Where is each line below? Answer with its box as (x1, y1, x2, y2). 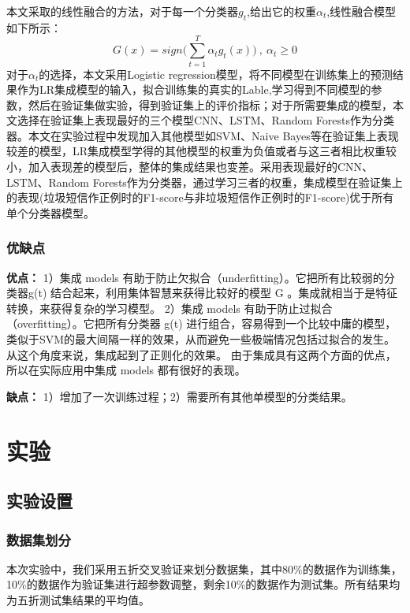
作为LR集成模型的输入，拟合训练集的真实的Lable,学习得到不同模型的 (17, 81, 371, 98)
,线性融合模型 (326, 3, 397, 19)
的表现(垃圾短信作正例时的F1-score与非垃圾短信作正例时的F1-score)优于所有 (6, 189, 394, 206)
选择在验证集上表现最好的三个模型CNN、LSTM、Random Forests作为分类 (17, 112, 394, 128)
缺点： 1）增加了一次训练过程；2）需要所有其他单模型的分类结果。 (6, 388, 352, 404)
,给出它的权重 (247, 3, 316, 19)
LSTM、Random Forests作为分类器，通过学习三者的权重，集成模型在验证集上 (6, 173, 403, 190)
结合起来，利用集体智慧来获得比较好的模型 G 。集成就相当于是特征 (50, 284, 398, 301)
